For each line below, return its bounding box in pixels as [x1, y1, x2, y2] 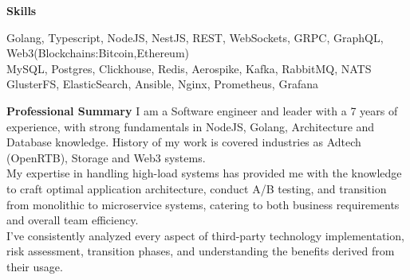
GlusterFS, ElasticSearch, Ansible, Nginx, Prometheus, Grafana [6, 76, 318, 92]
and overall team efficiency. [6, 212, 139, 228]
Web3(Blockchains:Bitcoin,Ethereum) [6, 45, 189, 61]
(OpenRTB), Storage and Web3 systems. [6, 149, 206, 165]
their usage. [6, 258, 63, 274]
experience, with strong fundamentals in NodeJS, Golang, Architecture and [6, 118, 375, 134]
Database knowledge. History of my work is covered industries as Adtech [6, 134, 361, 150]
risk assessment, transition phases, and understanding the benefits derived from [6, 243, 395, 259]
